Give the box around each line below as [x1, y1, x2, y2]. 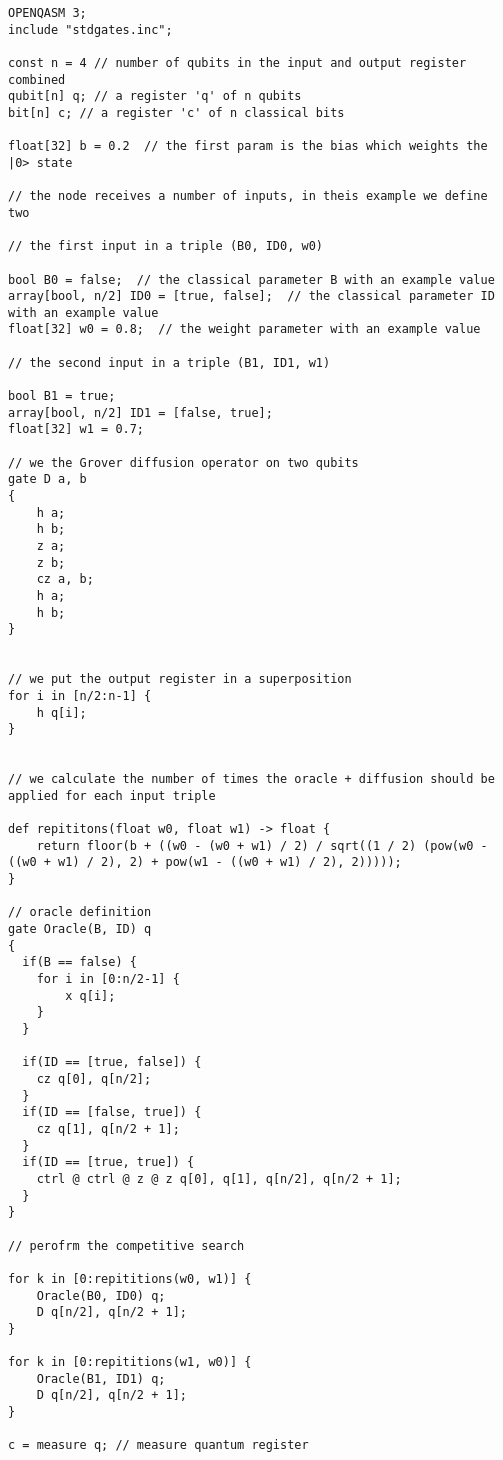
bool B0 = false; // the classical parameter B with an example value [8, 272, 495, 287]
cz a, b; [36, 572, 94, 587]
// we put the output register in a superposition [8, 672, 352, 687]
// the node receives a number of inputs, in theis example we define [8, 189, 488, 204]
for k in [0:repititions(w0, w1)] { [8, 1271, 252, 1286]
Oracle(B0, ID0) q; [36, 1288, 166, 1303]
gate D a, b [8, 472, 87, 487]
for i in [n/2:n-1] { [8, 688, 152, 703]
